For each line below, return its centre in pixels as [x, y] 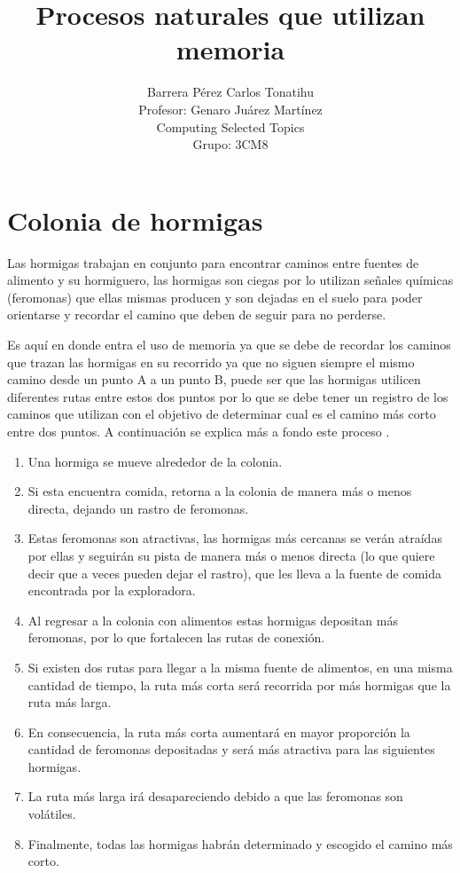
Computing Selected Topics [230, 126]
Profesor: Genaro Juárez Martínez [230, 109]
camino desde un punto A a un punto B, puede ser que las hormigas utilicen [214, 379]
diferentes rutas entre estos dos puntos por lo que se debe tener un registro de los [228, 396]
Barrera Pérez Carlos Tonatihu [230, 92]
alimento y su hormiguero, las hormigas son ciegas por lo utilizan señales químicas [230, 280]
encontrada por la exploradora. [112, 590]
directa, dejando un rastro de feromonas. [138, 508]
